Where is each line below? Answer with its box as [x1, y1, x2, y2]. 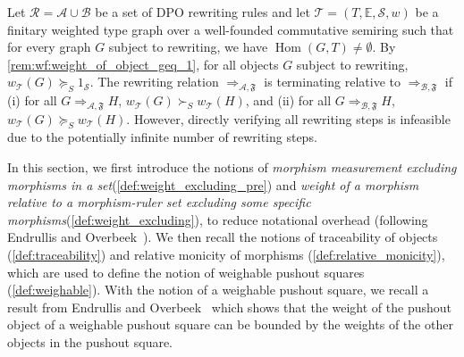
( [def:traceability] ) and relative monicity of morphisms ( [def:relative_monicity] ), [7, 245, 445, 263]
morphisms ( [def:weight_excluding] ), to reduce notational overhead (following [7, 210, 428, 228]
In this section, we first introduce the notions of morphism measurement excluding [7, 158, 457, 177]
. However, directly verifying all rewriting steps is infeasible [126, 109, 451, 128]
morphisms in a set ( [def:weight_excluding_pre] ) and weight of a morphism [7, 175, 419, 194]
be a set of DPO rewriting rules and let [95, 3, 310, 21]
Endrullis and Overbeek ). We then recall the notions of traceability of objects [7, 228, 438, 246]
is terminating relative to [264, 72, 401, 91]
